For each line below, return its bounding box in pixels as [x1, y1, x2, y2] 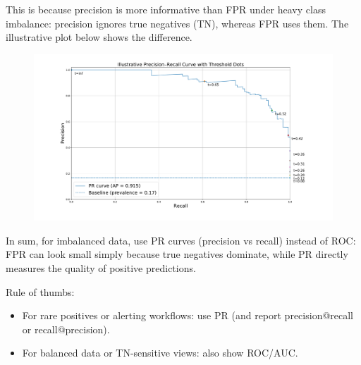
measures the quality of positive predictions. [6, 260, 196, 275]
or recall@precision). [22, 321, 110, 336]
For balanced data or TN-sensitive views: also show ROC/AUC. [22, 345, 298, 360]
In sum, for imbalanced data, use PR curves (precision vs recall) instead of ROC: [6, 233, 356, 247]
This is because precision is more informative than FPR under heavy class [6, 2, 326, 16]
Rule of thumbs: [6, 284, 75, 299]
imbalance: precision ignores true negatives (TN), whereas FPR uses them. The [6, 16, 349, 30]
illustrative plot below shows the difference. [6, 30, 192, 44]
